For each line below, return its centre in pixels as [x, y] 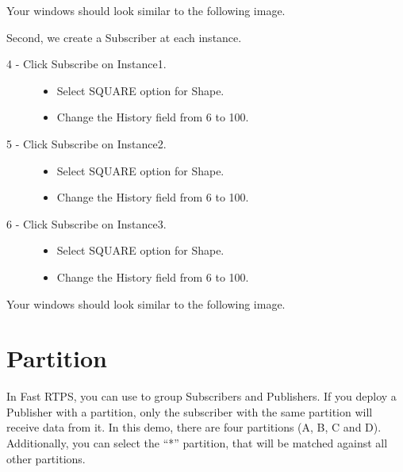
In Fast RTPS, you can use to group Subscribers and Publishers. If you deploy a [201, 396]
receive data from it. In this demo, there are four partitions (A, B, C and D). [194, 427]
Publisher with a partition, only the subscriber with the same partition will [190, 411]
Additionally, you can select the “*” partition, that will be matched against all [197, 443]
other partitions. [46, 458]
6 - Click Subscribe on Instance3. [86, 223]
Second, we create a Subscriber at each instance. [124, 37]
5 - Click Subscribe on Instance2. [86, 143]
